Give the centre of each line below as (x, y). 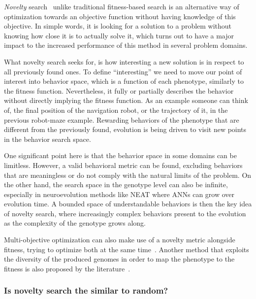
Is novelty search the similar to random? (86, 290)
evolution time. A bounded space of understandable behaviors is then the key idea (128, 204)
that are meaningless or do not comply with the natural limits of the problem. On (128, 175)
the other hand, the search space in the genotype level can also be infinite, (116, 184)
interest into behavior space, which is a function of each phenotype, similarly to (124, 81)
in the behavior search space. (48, 139)
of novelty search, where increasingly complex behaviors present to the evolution (125, 213)
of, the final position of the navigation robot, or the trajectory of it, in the (116, 110)
